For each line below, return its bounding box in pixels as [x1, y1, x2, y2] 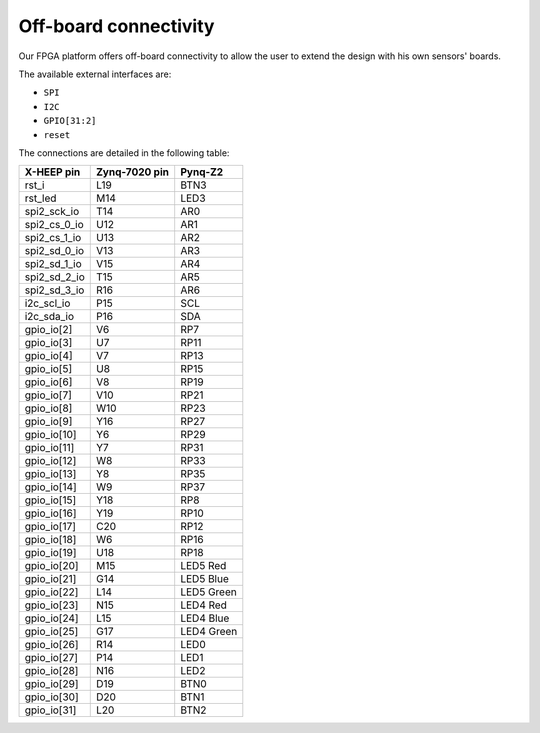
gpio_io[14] [24, 480, 77, 494]
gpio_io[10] [24, 428, 77, 442]
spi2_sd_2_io [24, 270, 85, 284]
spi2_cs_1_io [24, 231, 82, 245]
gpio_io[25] [24, 625, 79, 639]
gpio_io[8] [24, 401, 73, 415]
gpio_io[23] [24, 598, 79, 612]
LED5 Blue [180, 572, 230, 586]
